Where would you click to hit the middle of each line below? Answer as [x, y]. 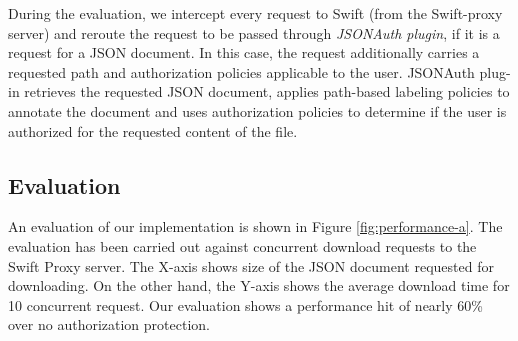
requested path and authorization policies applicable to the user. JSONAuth [241, 71]
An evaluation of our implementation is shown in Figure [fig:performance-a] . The [255, 226]
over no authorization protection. [109, 324]
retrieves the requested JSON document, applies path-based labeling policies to [267, 91]
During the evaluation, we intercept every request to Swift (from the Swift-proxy [255, 13]
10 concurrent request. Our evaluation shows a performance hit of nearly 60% [245, 304]
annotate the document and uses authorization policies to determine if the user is [257, 110]
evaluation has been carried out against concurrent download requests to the [242, 245]
